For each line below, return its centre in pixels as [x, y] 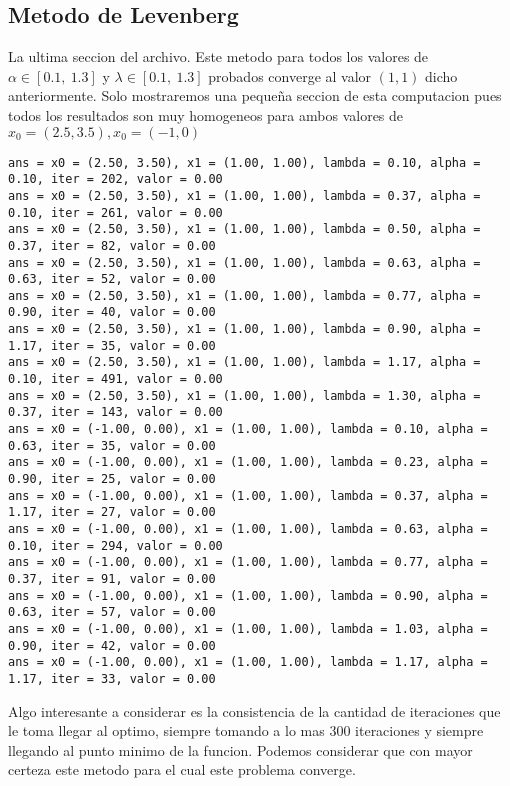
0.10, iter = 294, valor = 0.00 [115, 545]
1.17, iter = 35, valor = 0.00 [112, 345]
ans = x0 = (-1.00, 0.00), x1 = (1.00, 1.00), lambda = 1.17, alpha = [248, 662]
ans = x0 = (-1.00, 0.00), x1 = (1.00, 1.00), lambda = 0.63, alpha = [248, 529]
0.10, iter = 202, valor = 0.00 [115, 179]
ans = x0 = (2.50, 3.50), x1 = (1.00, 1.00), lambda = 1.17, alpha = [244, 362]
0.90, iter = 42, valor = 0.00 [112, 645]
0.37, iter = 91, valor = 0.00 [112, 578]
